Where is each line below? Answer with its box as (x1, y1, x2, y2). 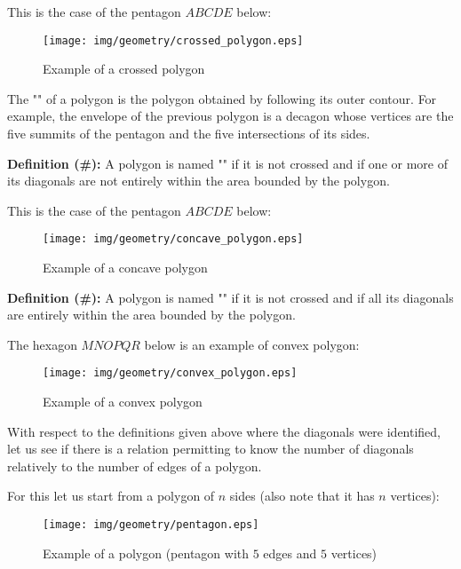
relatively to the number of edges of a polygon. (7, 456, 262, 475)
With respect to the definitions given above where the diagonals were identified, (7, 422, 441, 440)
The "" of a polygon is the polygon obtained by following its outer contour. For (7, 89, 437, 107)
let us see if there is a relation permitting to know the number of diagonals (7, 439, 414, 458)
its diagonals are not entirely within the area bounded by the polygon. (7, 171, 390, 190)
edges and (263, 543, 317, 562)
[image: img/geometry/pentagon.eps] (43, 518, 259, 532)
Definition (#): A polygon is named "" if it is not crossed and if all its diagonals (7, 288, 454, 306)
